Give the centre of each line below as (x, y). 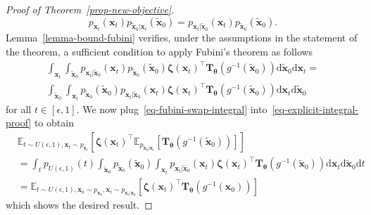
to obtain (54, 123)
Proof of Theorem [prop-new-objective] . (90, 9)
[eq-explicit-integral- (315, 109)
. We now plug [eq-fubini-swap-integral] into (172, 109)
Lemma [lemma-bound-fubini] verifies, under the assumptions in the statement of (182, 38)
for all (19, 109)
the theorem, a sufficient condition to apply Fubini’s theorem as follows (159, 51)
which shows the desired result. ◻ (79, 205)
